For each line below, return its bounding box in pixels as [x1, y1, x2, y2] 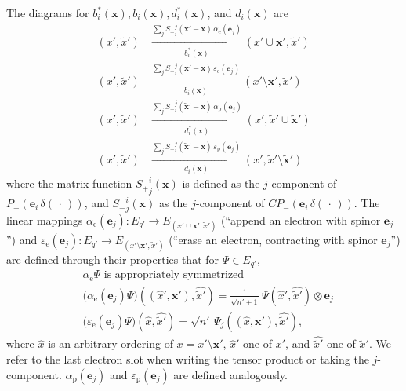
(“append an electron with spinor [220, 211, 381, 228]
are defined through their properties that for [6, 251, 219, 267]
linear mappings [6, 211, 83, 228]
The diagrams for [6, 5, 89, 20]
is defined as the [182, 175, 260, 192]
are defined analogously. [173, 366, 288, 382]
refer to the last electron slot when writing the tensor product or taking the [6, 351, 369, 367]
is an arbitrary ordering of [48, 335, 173, 352]
